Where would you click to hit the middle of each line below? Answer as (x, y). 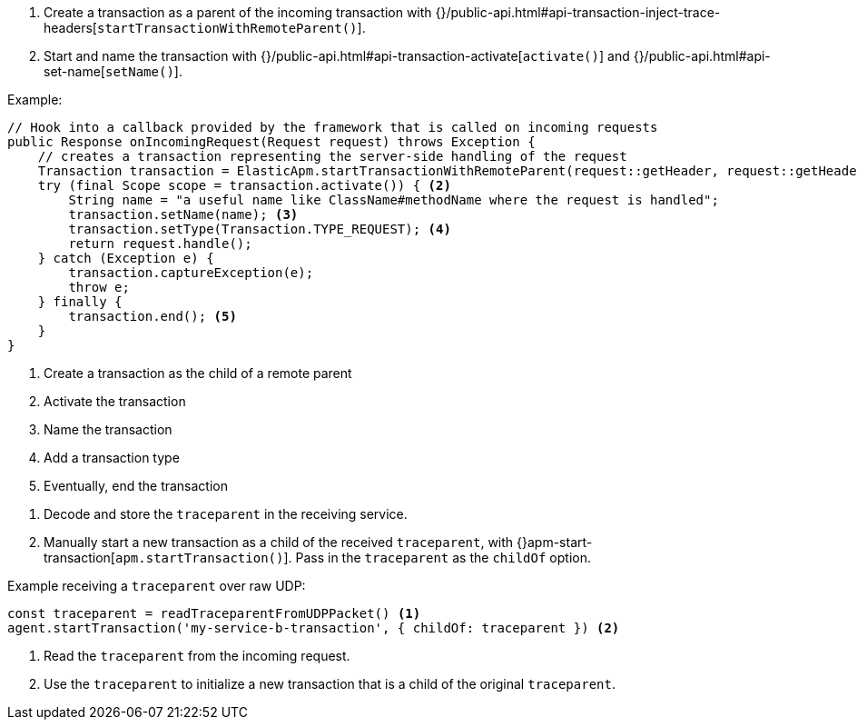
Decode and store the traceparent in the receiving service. (226, 514)
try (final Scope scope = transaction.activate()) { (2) (244, 185)
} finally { (80, 302)
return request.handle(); (160, 244)
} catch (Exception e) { (126, 258)
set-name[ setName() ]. (113, 71)
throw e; (99, 287)
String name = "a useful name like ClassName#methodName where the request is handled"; (394, 200)
